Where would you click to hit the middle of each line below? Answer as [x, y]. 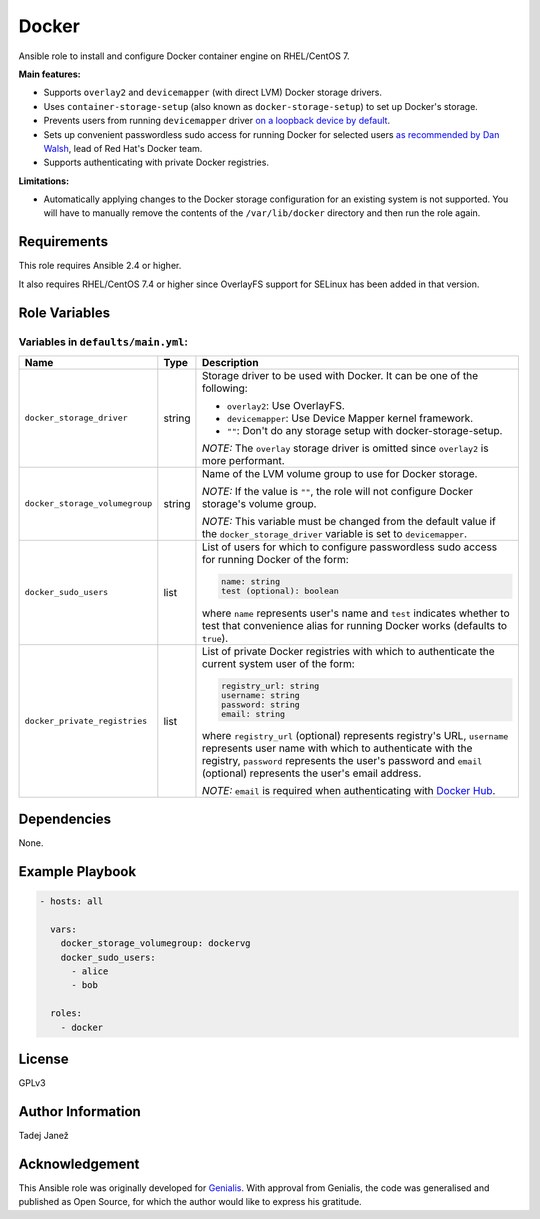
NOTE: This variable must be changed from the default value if [349, 521]
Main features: [49, 74]
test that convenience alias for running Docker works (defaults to [354, 625]
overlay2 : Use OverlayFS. [285, 405]
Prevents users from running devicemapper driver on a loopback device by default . [216, 121]
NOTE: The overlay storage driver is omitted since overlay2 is [345, 448]
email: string [253, 713]
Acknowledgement [79, 1163]
